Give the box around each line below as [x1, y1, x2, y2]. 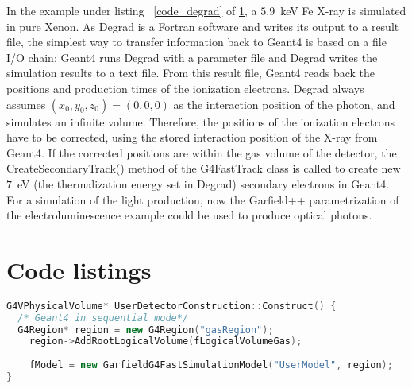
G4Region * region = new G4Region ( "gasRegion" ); [17, 324, 274, 336]
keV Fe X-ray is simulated [280, 2, 406, 18]
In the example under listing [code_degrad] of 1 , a [6, 2, 257, 18]
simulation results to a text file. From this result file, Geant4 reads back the [6, 64, 375, 81]
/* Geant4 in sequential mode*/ [17, 312, 189, 324]
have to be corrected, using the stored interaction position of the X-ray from [6, 129, 378, 145]
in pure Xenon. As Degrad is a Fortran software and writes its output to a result [6, 17, 399, 34]
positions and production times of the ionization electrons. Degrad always [6, 80, 364, 96]
